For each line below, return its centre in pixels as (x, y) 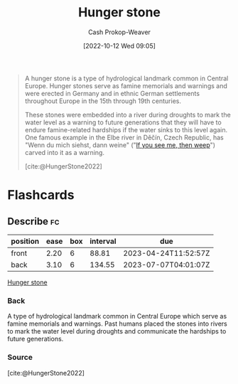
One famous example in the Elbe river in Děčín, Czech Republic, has (124, 137)
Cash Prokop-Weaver (119, 32)
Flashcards (41, 195)
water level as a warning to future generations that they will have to (123, 122)
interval (103, 241)
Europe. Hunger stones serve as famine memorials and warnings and (126, 85)
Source (20, 358)
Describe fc (33, 221)
